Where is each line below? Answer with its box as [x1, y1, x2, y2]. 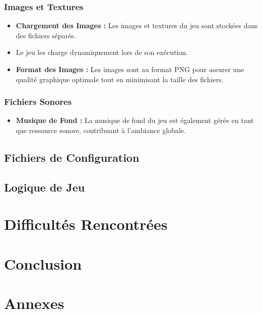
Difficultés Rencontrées [4, 214, 168, 234]
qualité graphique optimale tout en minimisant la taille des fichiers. [16, 74, 224, 84]
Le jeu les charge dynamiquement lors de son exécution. [16, 47, 188, 57]
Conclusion [4, 253, 82, 274]
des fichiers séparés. [16, 30, 76, 40]
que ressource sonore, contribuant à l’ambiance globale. [16, 125, 186, 135]
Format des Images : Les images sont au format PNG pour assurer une [16, 64, 244, 74]
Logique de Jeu [4, 179, 85, 195]
